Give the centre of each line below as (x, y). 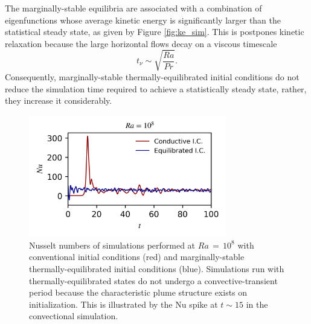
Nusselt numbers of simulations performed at (112, 245)
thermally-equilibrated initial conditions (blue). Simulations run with (157, 268)
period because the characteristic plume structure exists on (138, 292)
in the (257, 304)
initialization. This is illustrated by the (101, 304)
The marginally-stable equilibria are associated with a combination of (133, 8)
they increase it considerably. (59, 100)
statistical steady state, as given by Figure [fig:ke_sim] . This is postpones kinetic (155, 32)
